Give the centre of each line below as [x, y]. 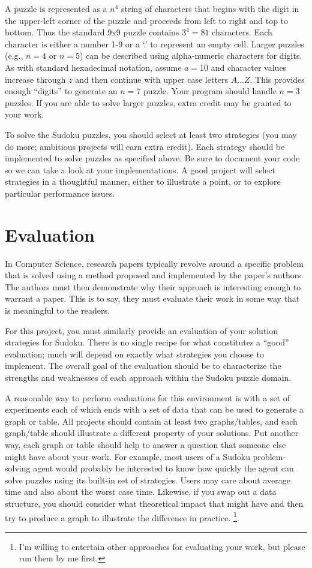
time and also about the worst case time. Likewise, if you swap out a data [141, 492]
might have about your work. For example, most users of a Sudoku [127, 456]
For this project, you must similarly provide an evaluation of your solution [141, 330]
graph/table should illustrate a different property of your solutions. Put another [152, 433]
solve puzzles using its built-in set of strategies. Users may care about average [148, 480]
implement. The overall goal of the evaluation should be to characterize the [143, 366]
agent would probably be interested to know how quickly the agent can [163, 468]
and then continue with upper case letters [152, 79]
